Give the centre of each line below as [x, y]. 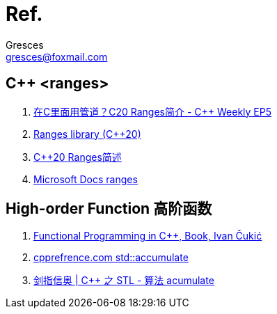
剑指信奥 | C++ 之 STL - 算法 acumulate [124, 281]
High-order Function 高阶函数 [109, 209]
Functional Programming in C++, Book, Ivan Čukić [148, 236]
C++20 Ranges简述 [78, 157]
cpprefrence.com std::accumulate [111, 258]
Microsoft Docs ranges [86, 179]
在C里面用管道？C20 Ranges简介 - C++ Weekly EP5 [152, 111]
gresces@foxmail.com [57, 56]
